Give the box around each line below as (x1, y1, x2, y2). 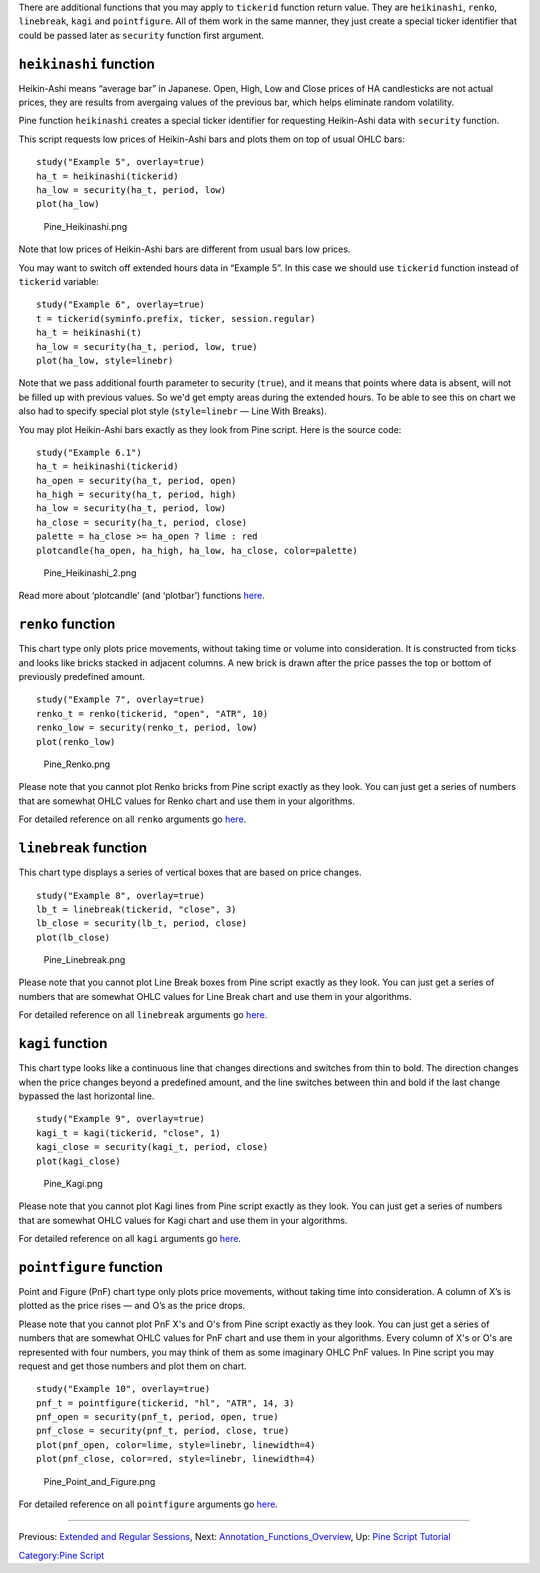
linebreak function (18, 840, 147, 857)
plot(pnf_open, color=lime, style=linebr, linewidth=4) (36, 1439, 316, 1450)
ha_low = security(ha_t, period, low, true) (36, 341, 259, 352)
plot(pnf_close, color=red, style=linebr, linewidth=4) (36, 1453, 316, 1465)
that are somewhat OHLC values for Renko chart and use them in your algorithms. (18, 795, 355, 807)
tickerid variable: (18, 275, 99, 287)
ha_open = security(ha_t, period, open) (36, 475, 237, 486)
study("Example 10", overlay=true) (36, 1383, 211, 1395)
